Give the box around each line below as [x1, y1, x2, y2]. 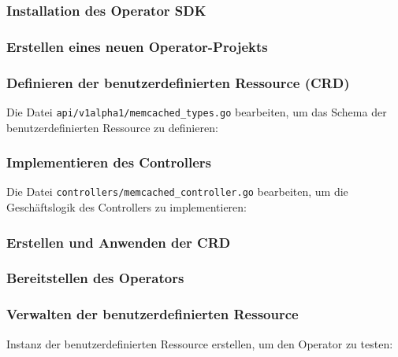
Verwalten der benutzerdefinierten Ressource [6, 304, 299, 324]
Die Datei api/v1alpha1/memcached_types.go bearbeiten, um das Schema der [6, 103, 387, 120]
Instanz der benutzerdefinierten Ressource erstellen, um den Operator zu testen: [6, 335, 393, 351]
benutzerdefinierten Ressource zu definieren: [6, 119, 218, 135]
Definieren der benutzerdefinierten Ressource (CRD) [6, 72, 350, 92]
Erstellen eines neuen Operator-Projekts [6, 36, 268, 56]
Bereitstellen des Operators [6, 268, 184, 288]
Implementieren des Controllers [6, 153, 211, 172]
